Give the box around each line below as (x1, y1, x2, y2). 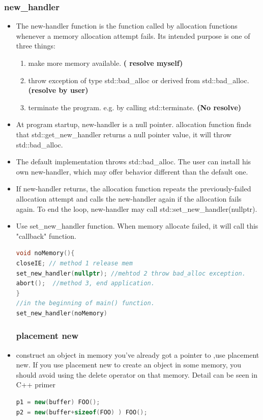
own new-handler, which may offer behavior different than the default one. (16, 166, 248, 177)
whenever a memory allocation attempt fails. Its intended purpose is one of (16, 30, 250, 41)
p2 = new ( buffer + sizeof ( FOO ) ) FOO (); (16, 408, 148, 416)
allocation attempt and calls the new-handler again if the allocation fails (16, 193, 242, 204)
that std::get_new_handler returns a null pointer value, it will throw (16, 129, 231, 139)
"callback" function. (16, 230, 77, 241)
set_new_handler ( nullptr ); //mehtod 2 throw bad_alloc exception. (16, 269, 246, 277)
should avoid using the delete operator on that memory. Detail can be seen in (16, 369, 258, 380)
